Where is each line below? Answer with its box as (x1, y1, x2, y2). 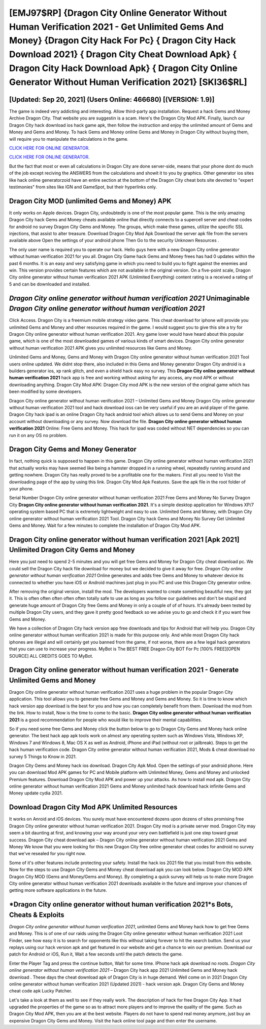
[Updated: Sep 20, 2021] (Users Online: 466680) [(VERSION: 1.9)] (9, 95, 215, 104)
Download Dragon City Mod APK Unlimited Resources (9, 803, 177, 812)
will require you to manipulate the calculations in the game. (9, 136, 129, 142)
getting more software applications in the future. (9, 887, 107, 893)
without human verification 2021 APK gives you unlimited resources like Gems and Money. (9, 345, 192, 351)
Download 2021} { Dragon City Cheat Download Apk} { (9, 49, 237, 60)
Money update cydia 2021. (9, 790, 63, 796)
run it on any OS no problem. (9, 432, 67, 438)
